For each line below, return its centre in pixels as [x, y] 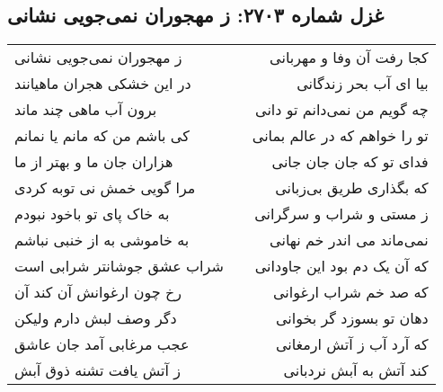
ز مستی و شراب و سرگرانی [341, 214]
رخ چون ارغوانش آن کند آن [98, 292]
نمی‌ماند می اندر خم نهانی [349, 240]
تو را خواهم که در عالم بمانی [340, 136]
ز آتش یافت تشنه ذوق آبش [98, 370]
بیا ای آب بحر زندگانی [363, 84]
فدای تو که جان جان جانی [350, 162]
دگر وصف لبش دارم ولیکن [96, 318]
